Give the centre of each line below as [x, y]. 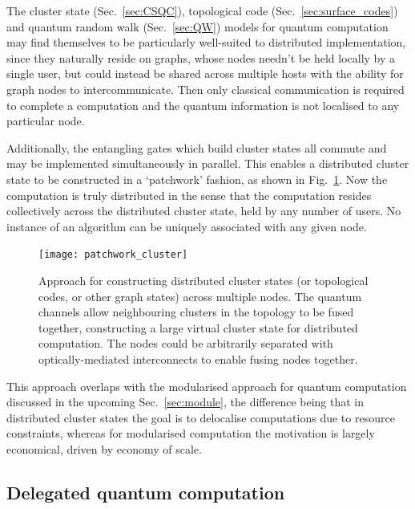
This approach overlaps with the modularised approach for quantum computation [207, 386]
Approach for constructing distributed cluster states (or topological [203, 280]
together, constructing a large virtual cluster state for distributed [198, 327]
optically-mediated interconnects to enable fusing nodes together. [198, 358]
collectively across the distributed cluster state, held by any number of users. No [204, 211]
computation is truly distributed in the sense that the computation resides [189, 195]
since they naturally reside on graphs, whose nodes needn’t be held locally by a [201, 57]
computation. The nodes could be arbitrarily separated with [186, 343]
